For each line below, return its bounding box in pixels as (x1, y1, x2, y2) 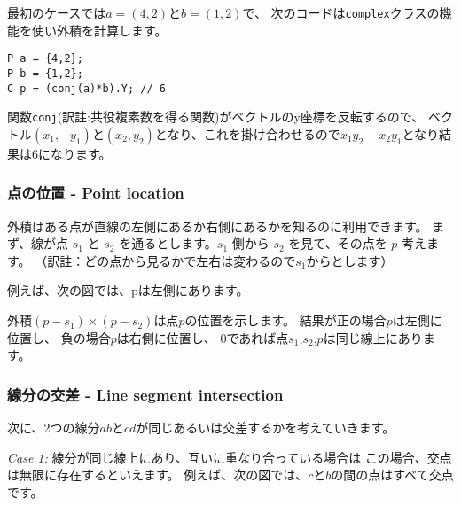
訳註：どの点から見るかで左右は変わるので (47, 251, 296, 269)
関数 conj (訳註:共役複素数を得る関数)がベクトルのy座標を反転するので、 (7, 107, 425, 126)
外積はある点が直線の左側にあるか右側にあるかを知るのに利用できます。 (7, 216, 428, 235)
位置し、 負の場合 (7, 328, 111, 346)
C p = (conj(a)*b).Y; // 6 (7, 82, 166, 95)
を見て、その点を (288, 234, 387, 253)
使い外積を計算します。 (31, 20, 168, 39)
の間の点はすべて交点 (331, 465, 454, 484)
